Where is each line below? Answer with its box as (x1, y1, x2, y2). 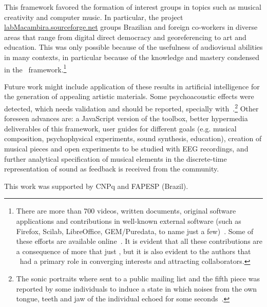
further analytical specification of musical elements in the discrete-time (4, 153, 227, 164)
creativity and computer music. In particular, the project (4, 11, 183, 22)
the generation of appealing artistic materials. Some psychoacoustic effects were (4, 91, 254, 102)
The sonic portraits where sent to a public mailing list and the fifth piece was (16, 273, 260, 283)
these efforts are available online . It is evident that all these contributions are (16, 236, 263, 246)
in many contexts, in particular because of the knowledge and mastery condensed (4, 51, 260, 62)
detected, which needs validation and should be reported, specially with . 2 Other (4, 102, 259, 113)
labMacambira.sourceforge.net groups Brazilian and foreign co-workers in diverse (4, 22, 258, 32)
